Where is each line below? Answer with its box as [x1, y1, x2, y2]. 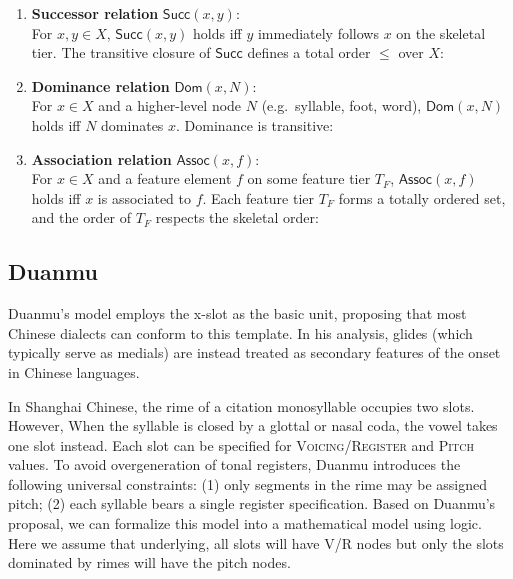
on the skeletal [396, 22, 486, 43]
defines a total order [247, 42, 371, 63]
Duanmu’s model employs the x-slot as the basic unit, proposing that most [8, 303, 467, 324]
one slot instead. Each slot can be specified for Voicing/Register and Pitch [8, 434, 474, 455]
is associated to [97, 187, 191, 208]
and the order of [31, 207, 132, 228]
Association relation [31, 148, 172, 169]
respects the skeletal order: [155, 207, 319, 228]
